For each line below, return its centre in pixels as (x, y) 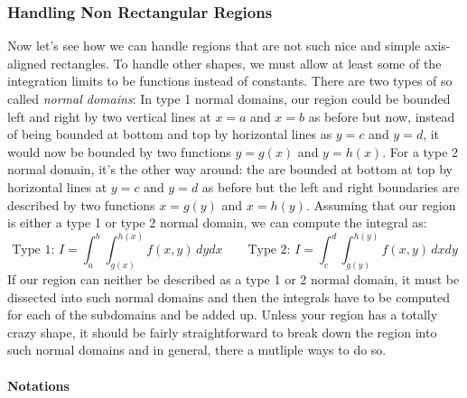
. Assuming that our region (381, 204)
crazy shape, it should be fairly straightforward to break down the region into (222, 332)
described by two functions (81, 204)
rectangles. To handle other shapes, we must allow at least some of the (246, 63)
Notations (38, 385)
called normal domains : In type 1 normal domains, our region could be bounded (229, 98)
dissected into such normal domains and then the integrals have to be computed (229, 296)
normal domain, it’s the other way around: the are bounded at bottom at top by (230, 169)
